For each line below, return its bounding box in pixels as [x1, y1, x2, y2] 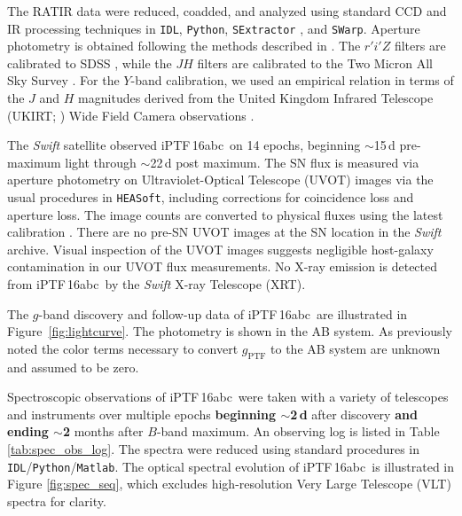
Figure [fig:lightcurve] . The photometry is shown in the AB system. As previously [7, 322, 452, 340]
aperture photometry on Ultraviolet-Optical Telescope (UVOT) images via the [7, 170, 434, 189]
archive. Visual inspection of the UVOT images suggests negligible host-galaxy [7, 239, 434, 258]
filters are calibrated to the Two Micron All [197, 53, 433, 72]
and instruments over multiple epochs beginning [7, 404, 277, 423]
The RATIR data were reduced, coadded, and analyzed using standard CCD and [7, 2, 447, 20]
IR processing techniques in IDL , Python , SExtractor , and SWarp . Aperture [7, 19, 420, 37]
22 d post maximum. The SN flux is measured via [150, 152, 419, 171]
